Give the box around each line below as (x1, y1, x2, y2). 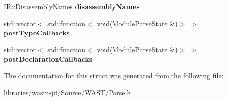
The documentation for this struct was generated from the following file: (4, 70, 224, 80)
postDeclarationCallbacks (4, 54, 93, 64)
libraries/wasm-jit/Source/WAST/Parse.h (4, 87, 131, 97)
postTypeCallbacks (4, 28, 70, 38)
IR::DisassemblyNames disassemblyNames (4, 1, 140, 11)
